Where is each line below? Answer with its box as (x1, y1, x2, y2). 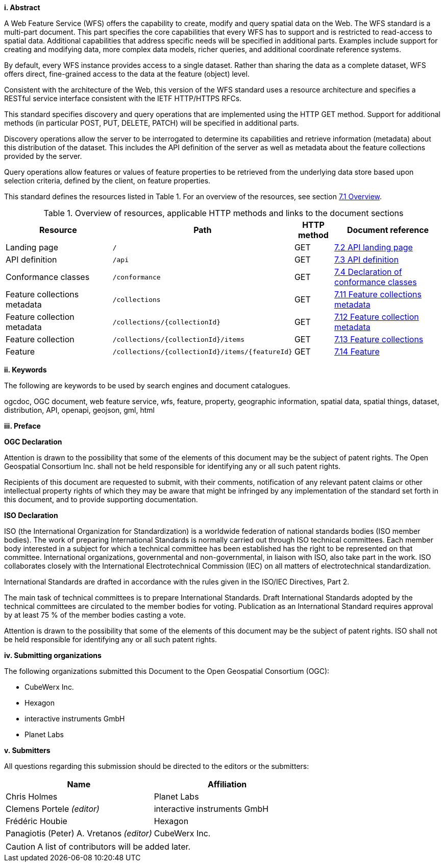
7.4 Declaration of (334, 267, 402, 277)
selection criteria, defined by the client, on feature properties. (4, 176, 211, 185)
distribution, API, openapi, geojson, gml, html (4, 406, 155, 414)
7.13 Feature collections (334, 334, 424, 344)
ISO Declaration (4, 511, 58, 520)
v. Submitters (4, 746, 51, 755)
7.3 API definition (334, 254, 399, 265)
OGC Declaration (4, 437, 62, 446)
